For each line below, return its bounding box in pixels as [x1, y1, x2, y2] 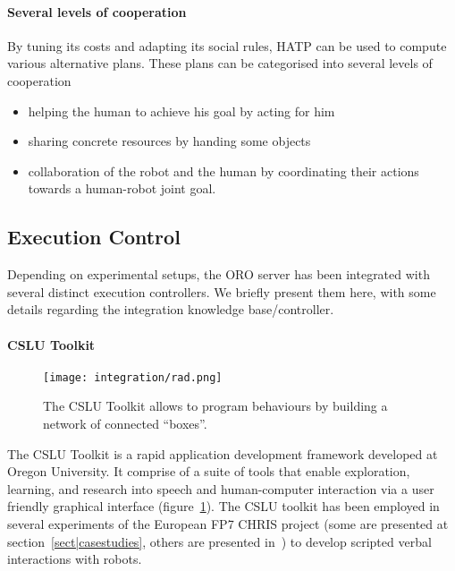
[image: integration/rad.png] [43, 371, 223, 384]
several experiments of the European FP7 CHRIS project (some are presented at [7, 514, 449, 533]
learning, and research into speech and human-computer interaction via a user [7, 479, 434, 498]
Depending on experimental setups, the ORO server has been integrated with [7, 265, 430, 284]
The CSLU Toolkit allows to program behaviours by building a [43, 396, 388, 415]
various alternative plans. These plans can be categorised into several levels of [7, 54, 433, 72]
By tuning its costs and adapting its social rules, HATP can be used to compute [7, 36, 447, 55]
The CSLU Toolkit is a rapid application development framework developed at [7, 444, 438, 463]
